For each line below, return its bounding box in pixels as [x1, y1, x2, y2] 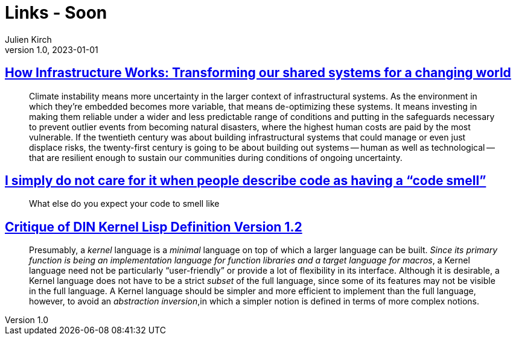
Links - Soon [5, 2, 107, 23]
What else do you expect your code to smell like [29, 198, 220, 209]
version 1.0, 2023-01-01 [5, 44, 98, 55]
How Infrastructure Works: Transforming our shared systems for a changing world [5, 65, 511, 81]
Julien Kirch [5, 34, 52, 45]
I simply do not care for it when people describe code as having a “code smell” [5, 173, 486, 189]
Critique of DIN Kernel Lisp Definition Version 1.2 [5, 219, 302, 235]
